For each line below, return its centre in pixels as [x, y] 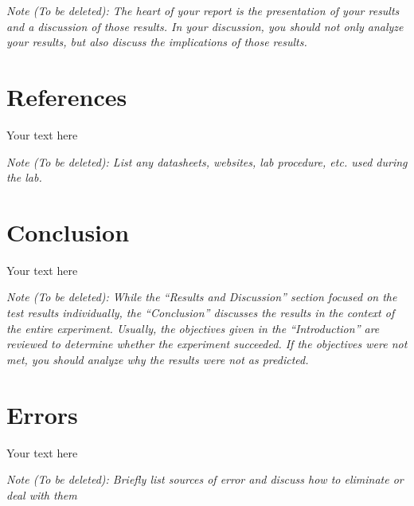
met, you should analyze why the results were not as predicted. [158, 359]
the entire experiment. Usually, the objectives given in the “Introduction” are [193, 328]
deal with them [42, 494]
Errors [42, 414]
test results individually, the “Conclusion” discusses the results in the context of [201, 312]
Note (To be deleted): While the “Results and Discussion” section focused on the [202, 297]
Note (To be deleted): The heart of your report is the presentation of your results [203, 10]
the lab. [24, 177]
